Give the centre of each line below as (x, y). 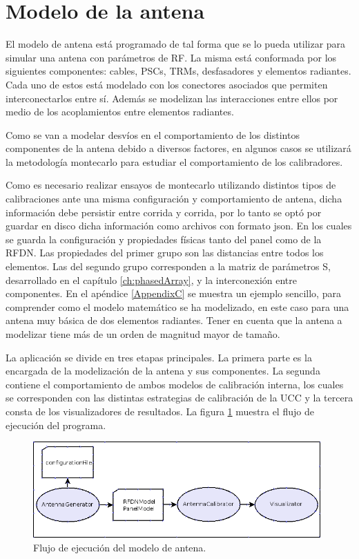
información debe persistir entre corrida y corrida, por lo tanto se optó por (164, 212)
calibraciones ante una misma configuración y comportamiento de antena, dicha (174, 199)
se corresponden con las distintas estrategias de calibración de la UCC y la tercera (179, 398)
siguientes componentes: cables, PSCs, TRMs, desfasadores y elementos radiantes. (178, 71)
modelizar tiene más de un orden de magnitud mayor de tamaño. (143, 334)
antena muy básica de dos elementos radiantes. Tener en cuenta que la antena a (174, 320)
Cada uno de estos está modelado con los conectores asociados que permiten (167, 84)
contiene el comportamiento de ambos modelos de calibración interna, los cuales (175, 384)
